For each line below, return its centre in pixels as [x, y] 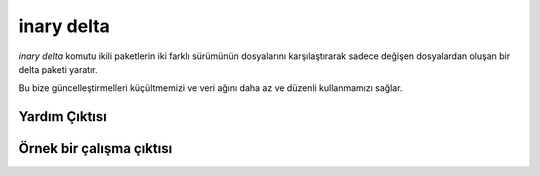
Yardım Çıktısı [62, 116]
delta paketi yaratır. [58, 69]
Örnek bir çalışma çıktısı [95, 148]
